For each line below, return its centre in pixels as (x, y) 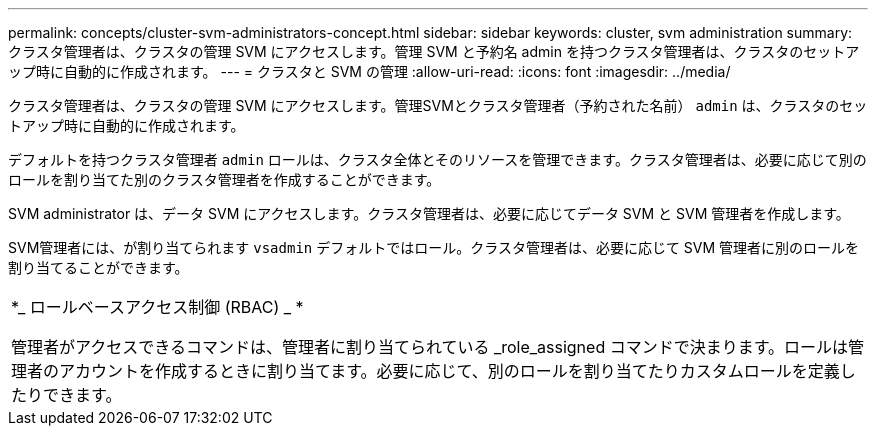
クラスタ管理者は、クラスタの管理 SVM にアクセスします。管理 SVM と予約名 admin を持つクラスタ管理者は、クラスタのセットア (434, 51)
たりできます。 (66, 395)
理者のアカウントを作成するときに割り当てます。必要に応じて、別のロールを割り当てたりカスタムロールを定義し (433, 371)
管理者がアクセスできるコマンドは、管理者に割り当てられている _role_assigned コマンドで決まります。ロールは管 (438, 347)
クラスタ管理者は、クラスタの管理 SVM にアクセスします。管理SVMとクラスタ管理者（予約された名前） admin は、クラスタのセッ (438, 105)
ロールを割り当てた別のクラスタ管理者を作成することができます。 (224, 179)
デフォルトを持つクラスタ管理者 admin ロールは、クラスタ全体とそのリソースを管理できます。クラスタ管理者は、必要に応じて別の (437, 159)
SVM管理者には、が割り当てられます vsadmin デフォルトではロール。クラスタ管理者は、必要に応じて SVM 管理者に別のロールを (434, 247)
